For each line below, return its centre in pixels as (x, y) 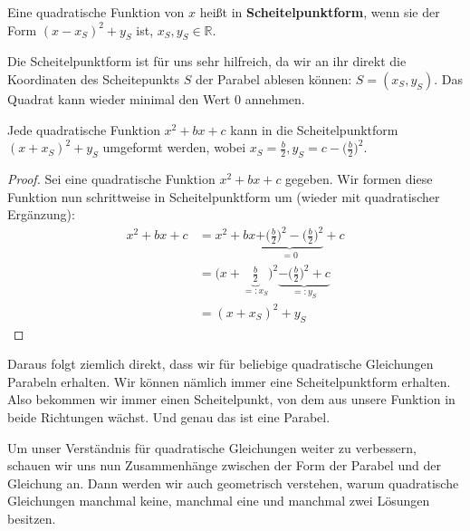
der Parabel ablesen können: (273, 78)
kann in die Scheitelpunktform (314, 129)
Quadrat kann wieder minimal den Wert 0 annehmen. (156, 98)
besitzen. (32, 518)
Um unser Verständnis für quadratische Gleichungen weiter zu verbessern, (212, 447)
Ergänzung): (41, 214)
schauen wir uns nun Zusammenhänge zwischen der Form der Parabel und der (224, 465)
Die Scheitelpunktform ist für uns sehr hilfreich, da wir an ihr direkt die (207, 61)
